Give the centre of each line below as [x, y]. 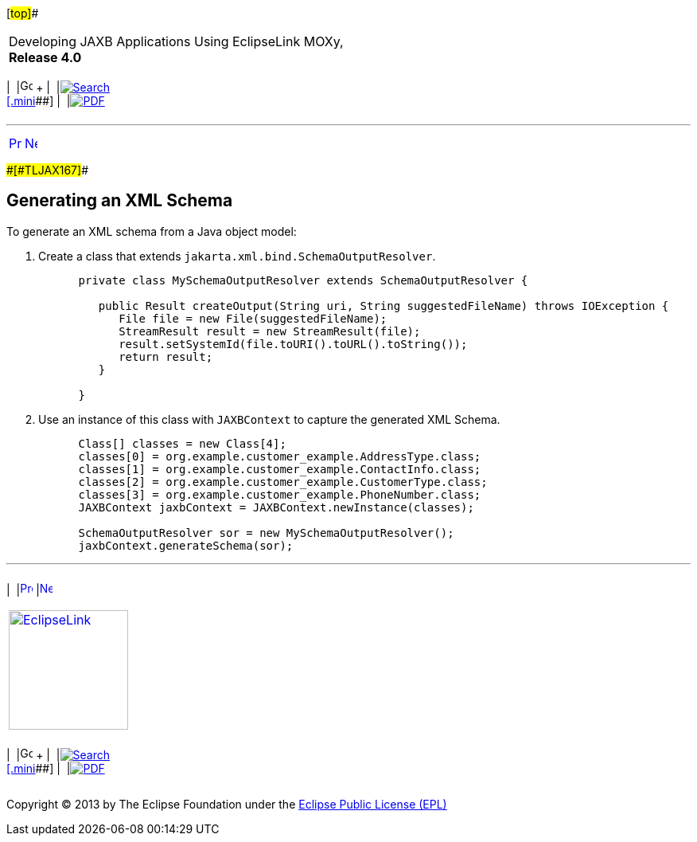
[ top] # [23, 13]
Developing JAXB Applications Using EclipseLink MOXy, [176, 41]
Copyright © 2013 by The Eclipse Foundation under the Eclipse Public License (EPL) [227, 804]
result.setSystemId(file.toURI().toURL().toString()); [293, 344]
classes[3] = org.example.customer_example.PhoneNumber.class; [280, 494]
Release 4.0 [45, 57]
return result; [166, 356]
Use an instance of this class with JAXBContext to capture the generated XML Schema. [269, 419]
